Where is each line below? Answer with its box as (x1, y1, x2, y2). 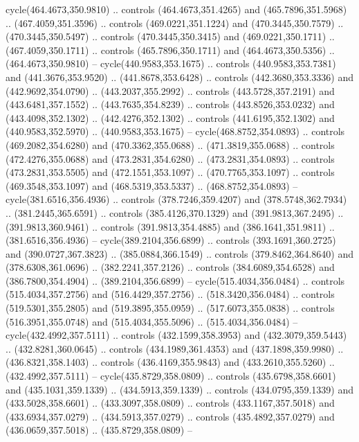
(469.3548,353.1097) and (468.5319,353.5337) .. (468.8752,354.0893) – (6, 178, 298, 193)
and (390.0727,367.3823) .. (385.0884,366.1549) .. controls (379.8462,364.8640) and (6, 246, 353, 260)
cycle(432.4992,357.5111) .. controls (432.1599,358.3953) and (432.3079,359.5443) (6, 328, 347, 342)
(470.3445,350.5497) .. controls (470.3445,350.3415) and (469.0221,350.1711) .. (6, 29, 335, 44)
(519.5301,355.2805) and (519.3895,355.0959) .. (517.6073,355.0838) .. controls (6, 301, 335, 315)
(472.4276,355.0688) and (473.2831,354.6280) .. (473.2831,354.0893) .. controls (6, 151, 335, 166)
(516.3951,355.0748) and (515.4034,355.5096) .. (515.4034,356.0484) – (6, 314, 298, 328)
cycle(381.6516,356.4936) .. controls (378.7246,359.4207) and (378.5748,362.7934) (6, 192, 347, 206)
